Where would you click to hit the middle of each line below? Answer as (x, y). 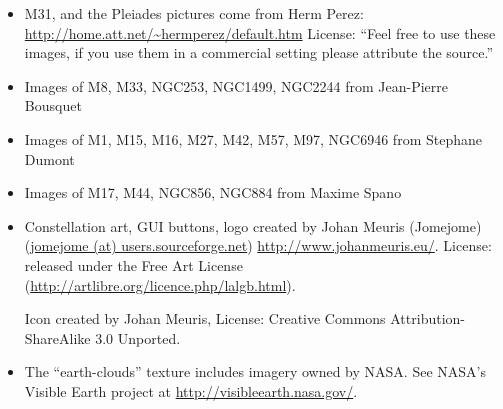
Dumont (49, 158)
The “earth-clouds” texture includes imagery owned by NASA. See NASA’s (255, 371)
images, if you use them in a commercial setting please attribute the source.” (259, 52)
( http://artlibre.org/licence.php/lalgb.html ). (160, 284)
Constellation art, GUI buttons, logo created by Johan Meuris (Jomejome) (253, 225)
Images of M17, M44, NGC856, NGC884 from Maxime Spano (213, 192)
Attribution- (427, 318)
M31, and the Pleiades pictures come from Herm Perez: (194, 13)
